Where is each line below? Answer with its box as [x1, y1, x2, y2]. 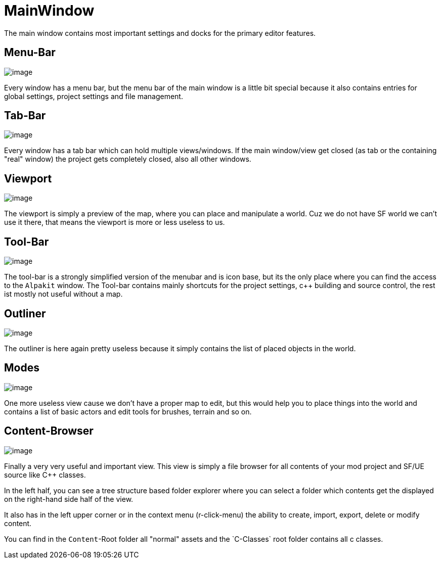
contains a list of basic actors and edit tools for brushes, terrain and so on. [4, 407, 252, 416]
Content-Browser [4, 425, 94, 438]
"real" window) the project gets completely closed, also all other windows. [4, 155, 251, 164]
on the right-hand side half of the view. [4, 494, 134, 503]
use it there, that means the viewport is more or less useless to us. [4, 218, 225, 227]
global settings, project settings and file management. [4, 91, 183, 101]
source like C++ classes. [4, 470, 86, 479]
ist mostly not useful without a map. [4, 290, 123, 299]
